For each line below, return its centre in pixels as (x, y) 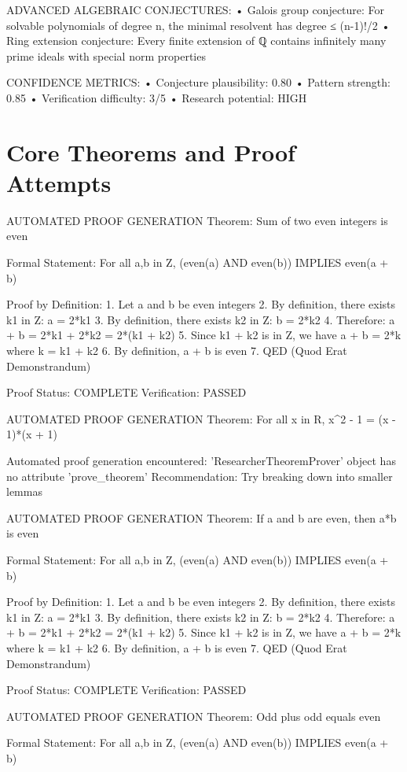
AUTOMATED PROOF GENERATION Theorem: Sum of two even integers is (197, 220)
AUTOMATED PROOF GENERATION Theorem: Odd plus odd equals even (194, 716)
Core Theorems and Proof (151, 151)
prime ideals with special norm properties (106, 55)
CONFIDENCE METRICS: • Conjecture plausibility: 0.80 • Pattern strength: (198, 82)
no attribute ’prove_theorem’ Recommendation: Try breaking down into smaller (200, 476)
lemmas (24, 491)
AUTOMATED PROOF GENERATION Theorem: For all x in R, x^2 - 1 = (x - (201, 418)
